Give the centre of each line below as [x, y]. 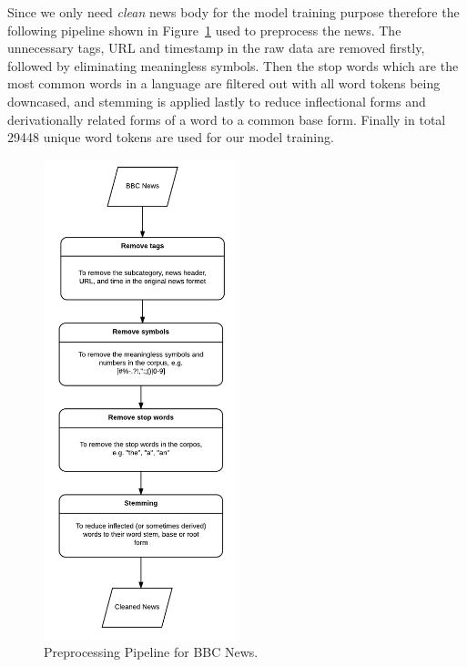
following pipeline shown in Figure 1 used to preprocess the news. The [204, 30]
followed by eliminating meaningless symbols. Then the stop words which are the [233, 65]
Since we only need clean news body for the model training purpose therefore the [233, 12]
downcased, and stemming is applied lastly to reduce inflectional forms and [217, 101]
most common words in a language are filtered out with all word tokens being [224, 83]
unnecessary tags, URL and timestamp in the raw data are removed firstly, [216, 48]
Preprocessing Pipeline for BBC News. [151, 652]
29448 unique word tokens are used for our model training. [171, 137]
